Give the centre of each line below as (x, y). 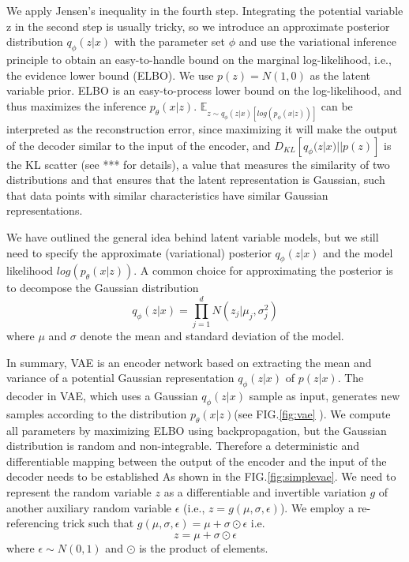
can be (337, 105)
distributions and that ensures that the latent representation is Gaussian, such (196, 180)
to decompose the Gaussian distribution (103, 288)
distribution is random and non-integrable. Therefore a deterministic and (183, 446)
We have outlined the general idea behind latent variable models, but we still (193, 236)
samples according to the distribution (97, 413)
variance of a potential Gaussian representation (120, 378)
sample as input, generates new (325, 396)
